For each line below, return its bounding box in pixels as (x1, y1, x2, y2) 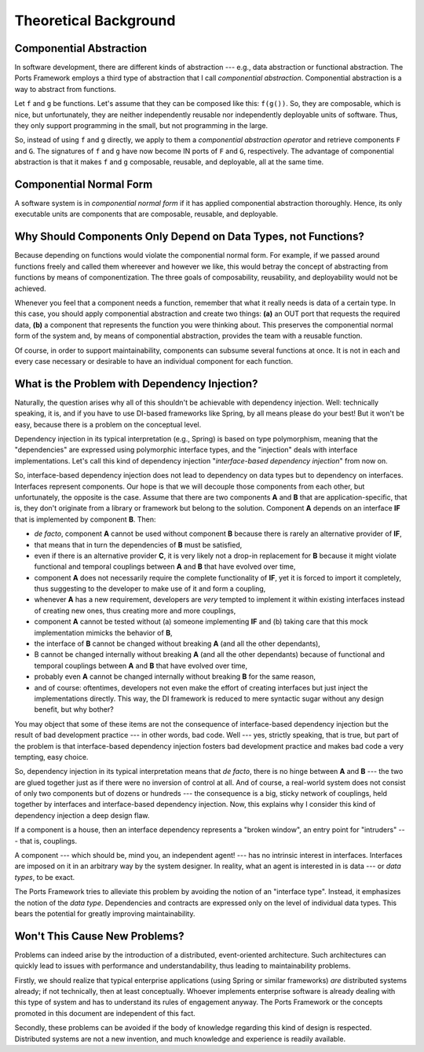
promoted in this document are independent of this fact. (14, 1008, 196, 1017)
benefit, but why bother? (34, 705, 114, 714)
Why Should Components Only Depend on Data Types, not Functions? (14, 230, 364, 244)
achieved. (14, 284, 46, 293)
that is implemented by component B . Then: (14, 515, 156, 524)
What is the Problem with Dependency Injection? (14, 377, 258, 390)
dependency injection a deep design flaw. (14, 810, 150, 820)
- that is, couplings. (14, 836, 78, 845)
